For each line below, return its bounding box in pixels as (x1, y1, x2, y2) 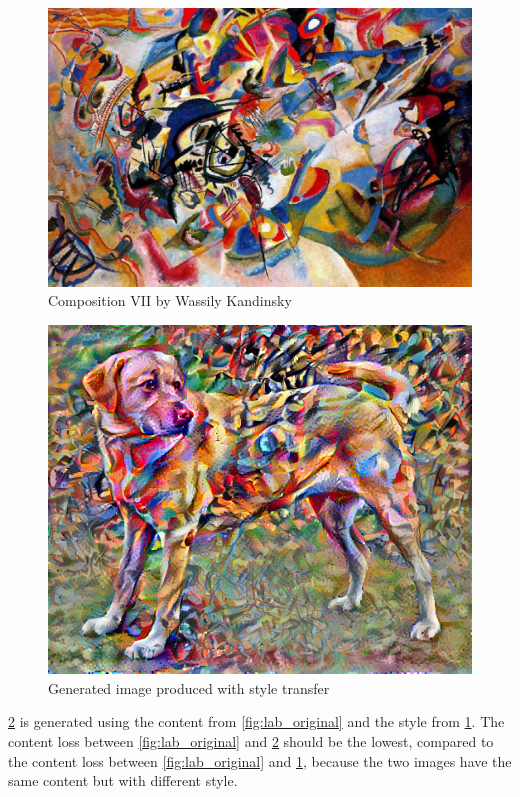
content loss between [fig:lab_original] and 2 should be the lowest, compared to (8, 731, 494, 751)
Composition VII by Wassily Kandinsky (48, 290, 292, 311)
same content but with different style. (8, 770, 238, 791)
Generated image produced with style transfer (48, 677, 330, 698)
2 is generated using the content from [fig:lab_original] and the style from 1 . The (8, 711, 505, 732)
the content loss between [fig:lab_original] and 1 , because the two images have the (8, 750, 512, 771)
